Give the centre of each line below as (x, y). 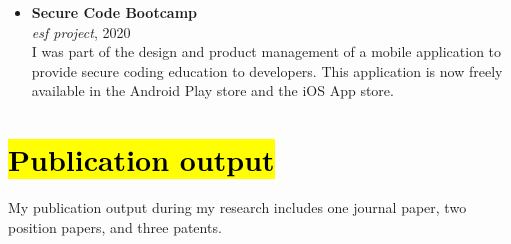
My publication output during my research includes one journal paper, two (237, 207)
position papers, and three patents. (115, 226)
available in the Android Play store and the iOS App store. (212, 90)
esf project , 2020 (81, 31)
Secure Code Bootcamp (114, 12)
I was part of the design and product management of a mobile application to (266, 51)
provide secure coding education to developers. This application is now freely (267, 70)
